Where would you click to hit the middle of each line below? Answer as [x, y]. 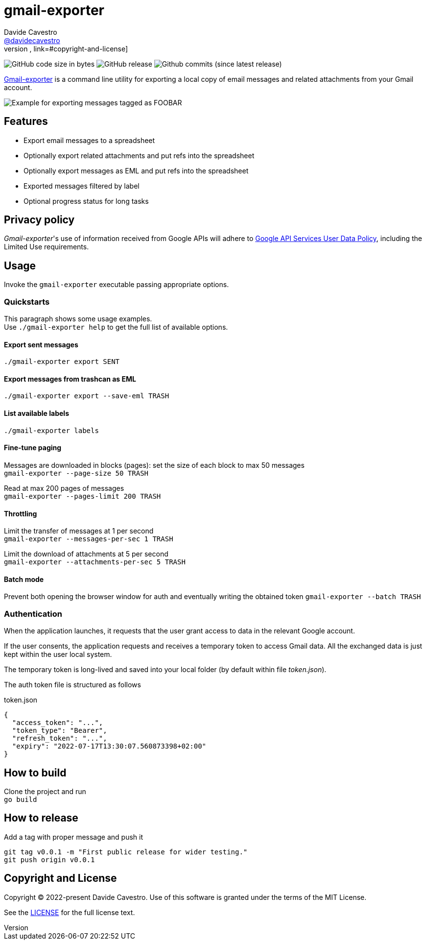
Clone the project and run [45, 791]
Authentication [33, 614]
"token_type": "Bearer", [59, 731]
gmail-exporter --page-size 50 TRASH [76, 473]
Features [26, 121]
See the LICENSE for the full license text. [70, 912]
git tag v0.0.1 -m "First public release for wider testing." [126, 852]
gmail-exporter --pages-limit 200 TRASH [83, 496]
